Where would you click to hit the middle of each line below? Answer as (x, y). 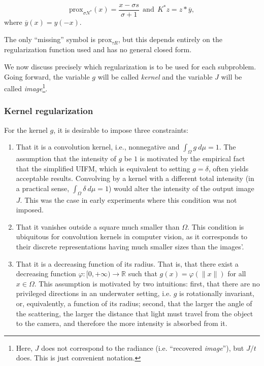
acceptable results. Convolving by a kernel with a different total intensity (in (135, 178)
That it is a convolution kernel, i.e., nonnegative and (98, 147)
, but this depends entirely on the (170, 39)
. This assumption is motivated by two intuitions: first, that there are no (147, 283)
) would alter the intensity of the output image (181, 188)
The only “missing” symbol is (50, 39)
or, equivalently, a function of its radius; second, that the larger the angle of (134, 303)
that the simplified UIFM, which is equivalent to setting (103, 168)
